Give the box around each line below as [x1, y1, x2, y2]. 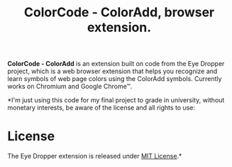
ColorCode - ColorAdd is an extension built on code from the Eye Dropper [7, 60, 225, 68]
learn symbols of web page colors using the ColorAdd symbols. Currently [7, 75, 222, 83]
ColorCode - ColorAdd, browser [23, 4, 215, 21]
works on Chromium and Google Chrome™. [7, 82, 133, 91]
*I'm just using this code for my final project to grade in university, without [7, 96, 225, 104]
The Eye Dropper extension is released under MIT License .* [7, 152, 182, 161]
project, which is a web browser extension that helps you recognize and [7, 67, 218, 75]
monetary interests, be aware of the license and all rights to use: [7, 104, 196, 112]
